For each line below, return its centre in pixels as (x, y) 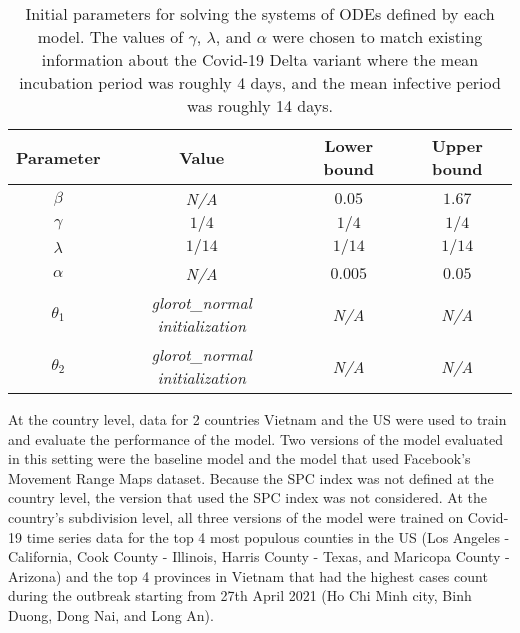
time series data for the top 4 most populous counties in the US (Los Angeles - (268, 536)
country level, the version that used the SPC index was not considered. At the (247, 497)
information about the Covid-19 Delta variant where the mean (260, 59)
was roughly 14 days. (259, 105)
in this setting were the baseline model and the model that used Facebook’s (239, 458)
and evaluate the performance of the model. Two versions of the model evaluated (255, 438)
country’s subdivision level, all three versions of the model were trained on (236, 516)
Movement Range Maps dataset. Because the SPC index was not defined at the (251, 477)
